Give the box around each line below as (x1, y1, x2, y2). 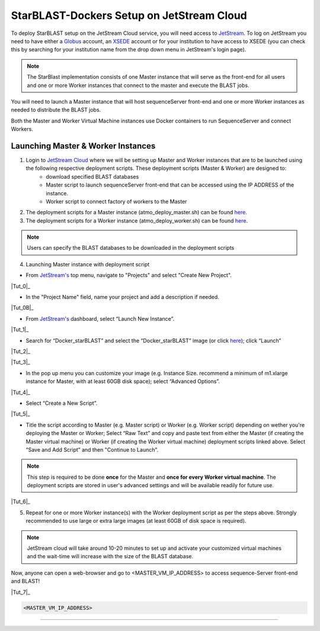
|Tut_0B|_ (11, 304, 34, 311)
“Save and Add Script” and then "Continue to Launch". (25, 446, 159, 453)
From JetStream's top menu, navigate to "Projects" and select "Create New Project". (25, 272, 232, 279)
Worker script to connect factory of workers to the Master (46, 198, 187, 205)
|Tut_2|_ (11, 348, 31, 355)
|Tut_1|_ (11, 326, 29, 333)
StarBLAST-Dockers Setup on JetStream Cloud (11, 9, 247, 22)
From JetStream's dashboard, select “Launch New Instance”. (25, 315, 175, 322)
